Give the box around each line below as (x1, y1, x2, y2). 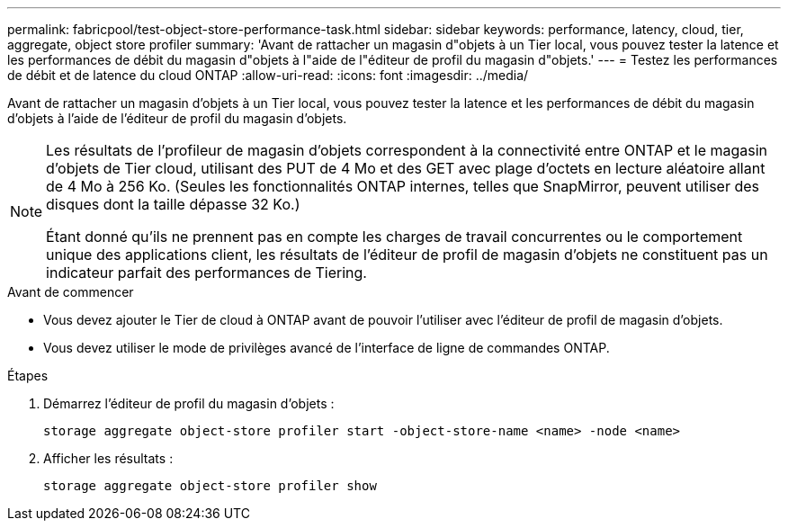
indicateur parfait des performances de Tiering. (46, 264, 367, 282)
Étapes (7, 368, 49, 383)
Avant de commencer (7, 284, 134, 300)
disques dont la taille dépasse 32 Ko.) (46, 195, 300, 213)
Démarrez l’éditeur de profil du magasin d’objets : (43, 396, 335, 411)
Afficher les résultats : (43, 451, 174, 466)
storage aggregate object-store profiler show (43, 479, 377, 493)
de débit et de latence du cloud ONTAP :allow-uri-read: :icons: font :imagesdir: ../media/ (7, 67, 529, 83)
